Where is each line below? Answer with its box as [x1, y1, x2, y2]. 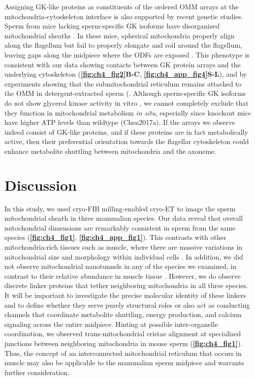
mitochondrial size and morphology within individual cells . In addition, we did [4, 251, 243, 262]
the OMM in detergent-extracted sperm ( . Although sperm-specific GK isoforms [4, 88, 246, 98]
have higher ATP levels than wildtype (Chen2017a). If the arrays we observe [4, 117, 235, 127]
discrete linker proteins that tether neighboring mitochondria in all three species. [4, 280, 248, 291]
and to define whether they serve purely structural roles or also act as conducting [4, 299, 250, 310]
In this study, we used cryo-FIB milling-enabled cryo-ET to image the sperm [4, 203, 236, 213]
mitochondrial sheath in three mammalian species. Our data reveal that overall [4, 213, 243, 223]
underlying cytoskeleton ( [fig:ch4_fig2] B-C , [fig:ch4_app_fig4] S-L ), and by [4, 69, 247, 79]
